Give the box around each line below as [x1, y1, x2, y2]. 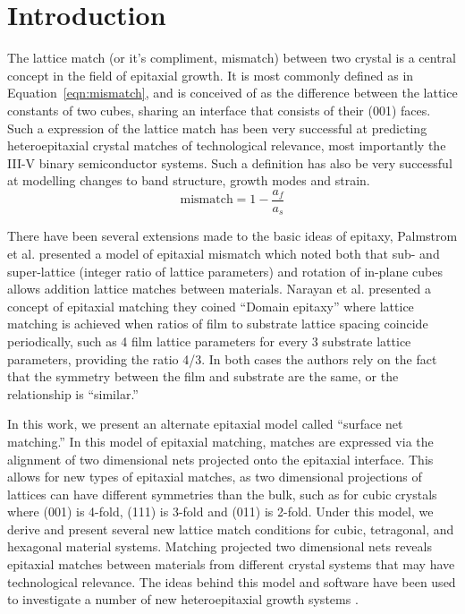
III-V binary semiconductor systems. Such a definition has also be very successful [7, 153, 452, 172]
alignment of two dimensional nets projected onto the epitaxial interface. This [7, 449, 434, 468]
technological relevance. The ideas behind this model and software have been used [7, 572, 456, 591]
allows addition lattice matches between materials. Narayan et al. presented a [7, 279, 432, 298]
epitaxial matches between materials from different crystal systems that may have [7, 555, 455, 574]
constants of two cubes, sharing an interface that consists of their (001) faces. [7, 100, 431, 119]
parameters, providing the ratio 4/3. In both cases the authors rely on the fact [7, 349, 437, 368]
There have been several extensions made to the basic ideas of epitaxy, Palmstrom [7, 226, 458, 245]
